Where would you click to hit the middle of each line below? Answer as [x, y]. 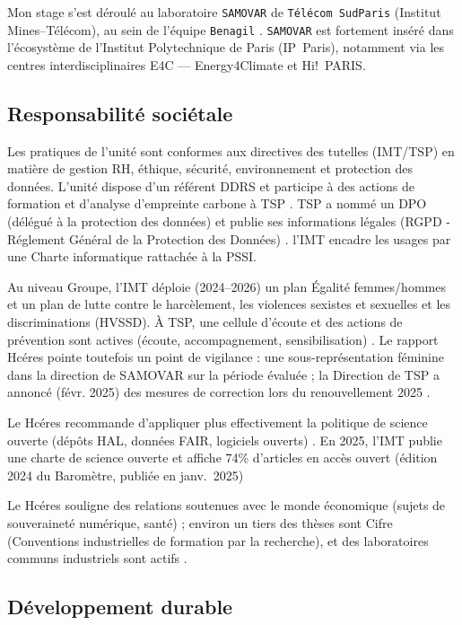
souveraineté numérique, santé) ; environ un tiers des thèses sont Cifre [200, 522]
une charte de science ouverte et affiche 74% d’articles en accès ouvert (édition [222, 458]
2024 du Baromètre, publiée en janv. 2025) [126, 475]
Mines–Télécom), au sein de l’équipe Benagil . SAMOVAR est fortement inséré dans [231, 29]
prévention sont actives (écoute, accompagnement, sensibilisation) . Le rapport [223, 339]
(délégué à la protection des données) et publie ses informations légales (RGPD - [229, 221]
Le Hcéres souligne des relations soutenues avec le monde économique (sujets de [227, 505]
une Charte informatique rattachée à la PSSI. [132, 256]
